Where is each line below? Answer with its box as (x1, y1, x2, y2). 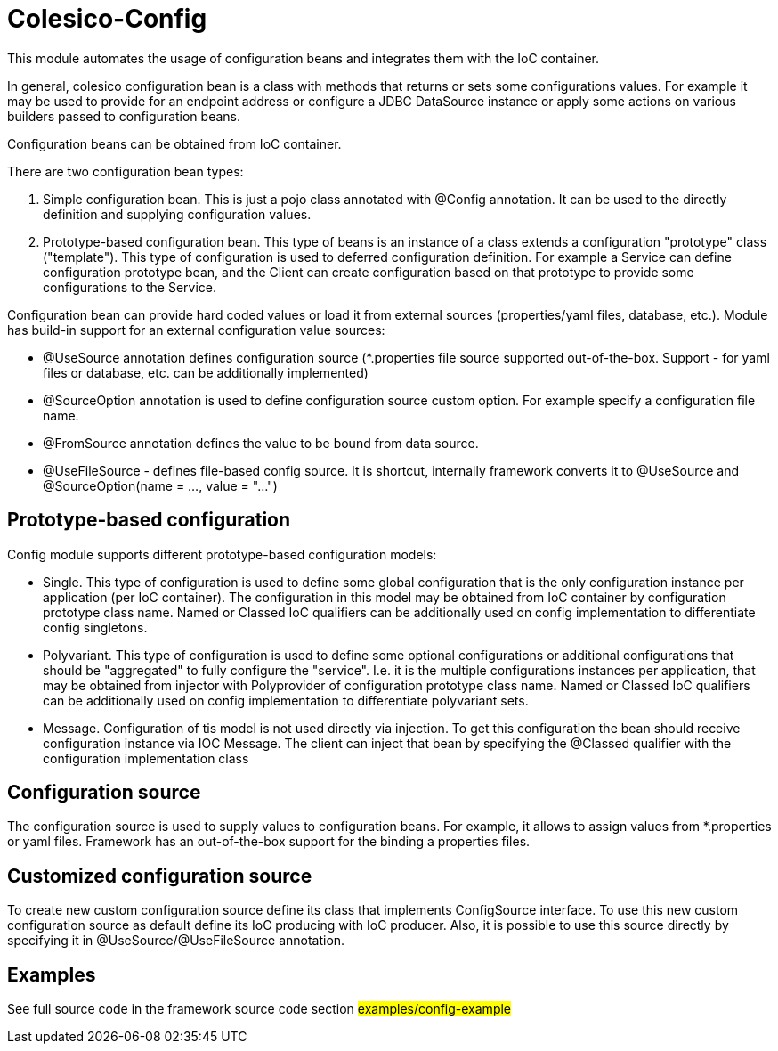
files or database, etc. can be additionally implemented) (43, 364, 369, 380)
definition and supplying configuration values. (43, 206, 312, 222)
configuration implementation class (43, 750, 249, 766)
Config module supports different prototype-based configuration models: (7, 546, 437, 562)
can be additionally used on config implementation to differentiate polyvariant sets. (43, 692, 529, 708)
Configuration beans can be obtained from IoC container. (7, 135, 342, 151)
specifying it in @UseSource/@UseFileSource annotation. (7, 933, 345, 949)
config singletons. (43, 619, 148, 635)
